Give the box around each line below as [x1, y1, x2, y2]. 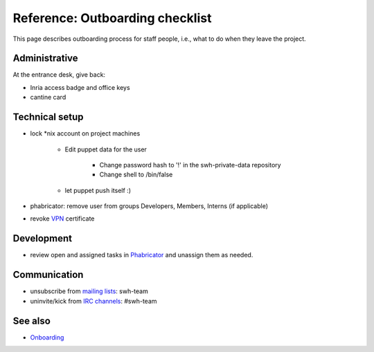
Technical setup [12, 111, 84, 123]
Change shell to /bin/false [99, 170, 173, 179]
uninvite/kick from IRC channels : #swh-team [30, 297, 157, 305]
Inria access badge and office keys [30, 83, 131, 91]
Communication [12, 269, 84, 281]
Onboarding [30, 333, 64, 342]
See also [12, 315, 51, 326]
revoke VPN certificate [30, 214, 95, 223]
